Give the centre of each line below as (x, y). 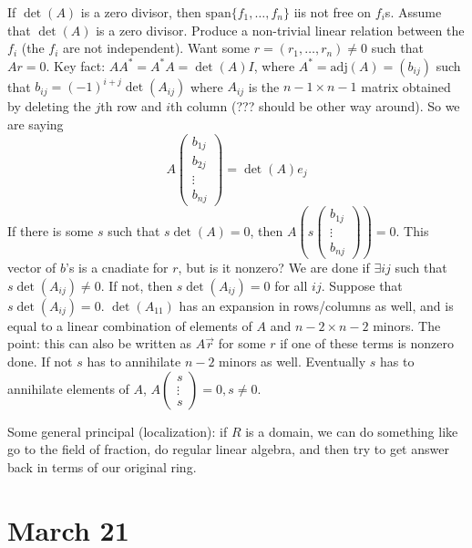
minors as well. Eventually (292, 361)
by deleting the (49, 106)
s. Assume (413, 12)
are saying (36, 124)
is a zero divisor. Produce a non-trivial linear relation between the (280, 30)
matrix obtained (406, 86)
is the (264, 86)
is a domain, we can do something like (352, 431)
